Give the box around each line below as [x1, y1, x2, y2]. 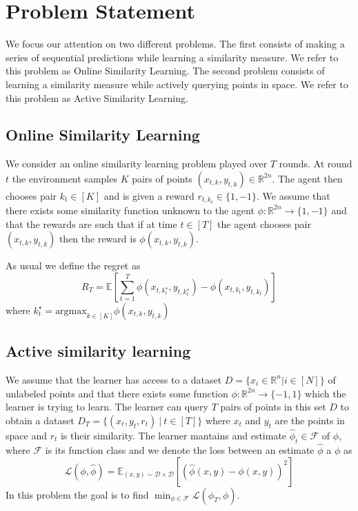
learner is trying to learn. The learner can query [6, 399, 208, 414]
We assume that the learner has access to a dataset [6, 372, 222, 386]
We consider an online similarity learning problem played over [6, 156, 268, 171]
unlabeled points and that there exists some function [6, 386, 228, 400]
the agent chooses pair [217, 216, 311, 231]
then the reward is [59, 231, 137, 246]
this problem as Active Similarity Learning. [6, 90, 188, 105]
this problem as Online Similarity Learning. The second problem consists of [6, 63, 325, 78]
